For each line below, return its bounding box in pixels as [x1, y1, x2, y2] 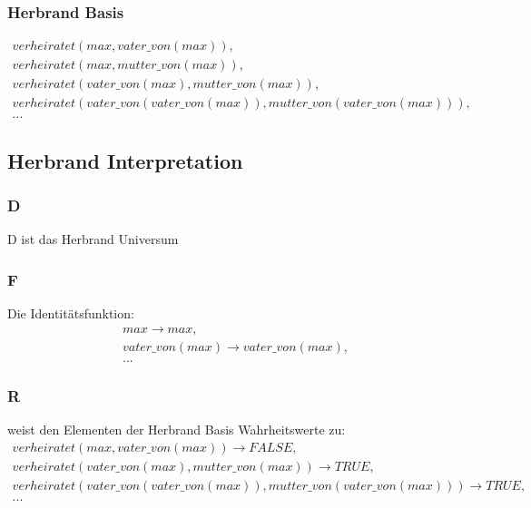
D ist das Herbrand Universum [7, 230, 179, 249]
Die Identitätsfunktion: [7, 304, 134, 323]
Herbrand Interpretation [7, 146, 243, 174]
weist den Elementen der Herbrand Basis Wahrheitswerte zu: [7, 420, 346, 439]
